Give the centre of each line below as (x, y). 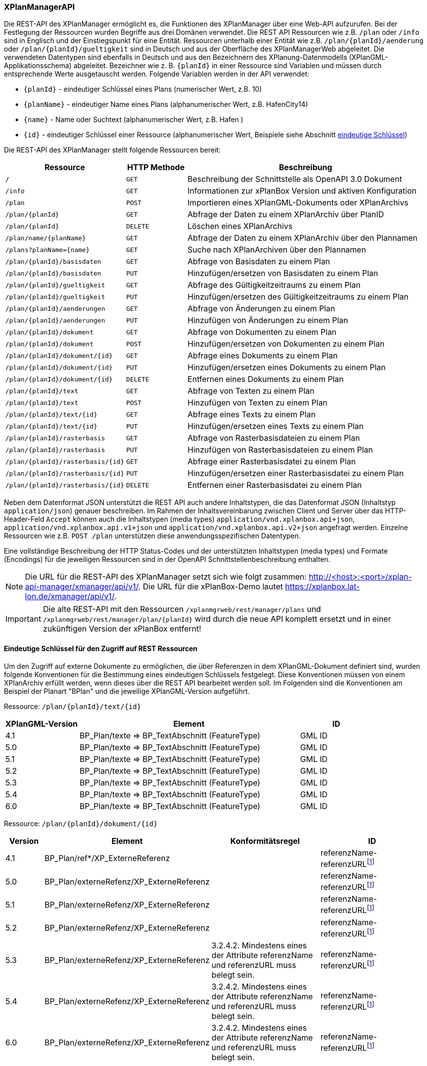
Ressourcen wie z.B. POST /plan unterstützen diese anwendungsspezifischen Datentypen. (152, 536)
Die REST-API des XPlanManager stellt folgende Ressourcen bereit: (112, 150)
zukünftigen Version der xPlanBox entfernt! (122, 629)
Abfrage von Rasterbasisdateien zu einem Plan (274, 438)
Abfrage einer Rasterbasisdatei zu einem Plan (272, 462)
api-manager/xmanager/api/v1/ (82, 587)
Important (23, 619)
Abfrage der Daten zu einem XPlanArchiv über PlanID (286, 215)
